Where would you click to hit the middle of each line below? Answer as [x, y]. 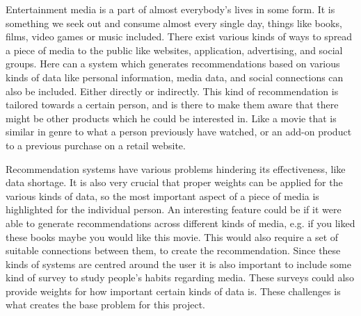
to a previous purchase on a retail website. [96, 145]
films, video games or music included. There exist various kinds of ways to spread [179, 36]
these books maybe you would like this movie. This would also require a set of [172, 236]
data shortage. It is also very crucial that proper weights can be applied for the [174, 182]
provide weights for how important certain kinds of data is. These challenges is [173, 291]
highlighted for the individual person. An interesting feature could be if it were [174, 209]
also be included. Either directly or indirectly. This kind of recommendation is [172, 91]
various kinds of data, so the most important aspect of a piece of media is [162, 196]
